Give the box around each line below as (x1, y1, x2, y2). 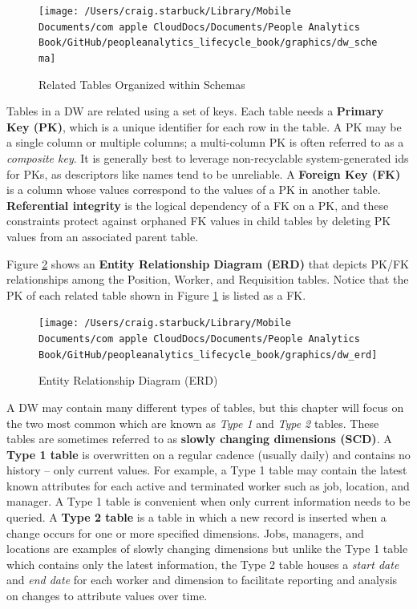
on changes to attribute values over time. (6, 587, 208, 604)
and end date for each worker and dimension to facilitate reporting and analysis (6, 571, 398, 588)
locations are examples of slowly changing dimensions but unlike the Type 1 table (6, 540, 408, 557)
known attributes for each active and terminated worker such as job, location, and (6, 477, 410, 494)
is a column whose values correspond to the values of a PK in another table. (6, 181, 381, 198)
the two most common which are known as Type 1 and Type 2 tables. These (6, 414, 379, 431)
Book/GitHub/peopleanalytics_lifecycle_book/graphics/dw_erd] (38, 349, 378, 361)
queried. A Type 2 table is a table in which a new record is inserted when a (6, 509, 387, 526)
